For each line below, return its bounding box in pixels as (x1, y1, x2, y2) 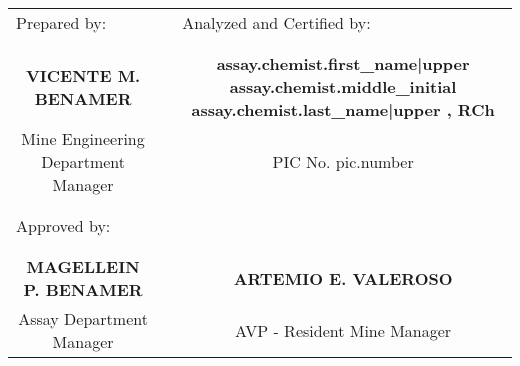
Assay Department (18, 307, 148, 330)
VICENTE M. (25, 63, 141, 87)
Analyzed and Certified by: (182, 11, 371, 34)
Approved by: (16, 214, 111, 237)
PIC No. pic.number (272, 150, 414, 173)
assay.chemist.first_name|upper (216, 52, 470, 75)
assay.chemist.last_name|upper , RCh (191, 98, 495, 121)
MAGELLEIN (26, 255, 140, 278)
